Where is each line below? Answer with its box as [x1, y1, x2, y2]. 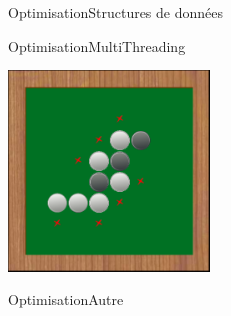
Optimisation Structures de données [8, 2, 224, 22]
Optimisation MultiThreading [8, 35, 186, 56]
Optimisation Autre [8, 289, 124, 310]
